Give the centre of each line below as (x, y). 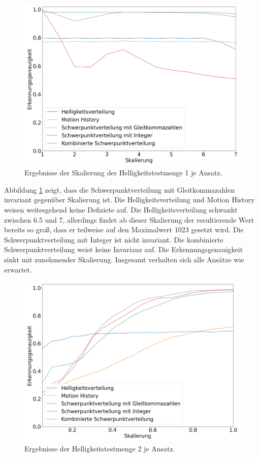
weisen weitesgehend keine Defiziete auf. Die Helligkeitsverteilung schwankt (121, 209)
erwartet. (18, 269)
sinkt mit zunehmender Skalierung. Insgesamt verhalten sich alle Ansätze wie (124, 259)
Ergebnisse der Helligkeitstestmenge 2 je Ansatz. (100, 448)
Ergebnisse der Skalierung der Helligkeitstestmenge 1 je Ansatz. (123, 173)
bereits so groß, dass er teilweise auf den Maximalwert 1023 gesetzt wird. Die (124, 230)
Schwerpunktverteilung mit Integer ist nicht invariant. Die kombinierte (114, 239)
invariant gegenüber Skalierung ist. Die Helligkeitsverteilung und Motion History (129, 200)
